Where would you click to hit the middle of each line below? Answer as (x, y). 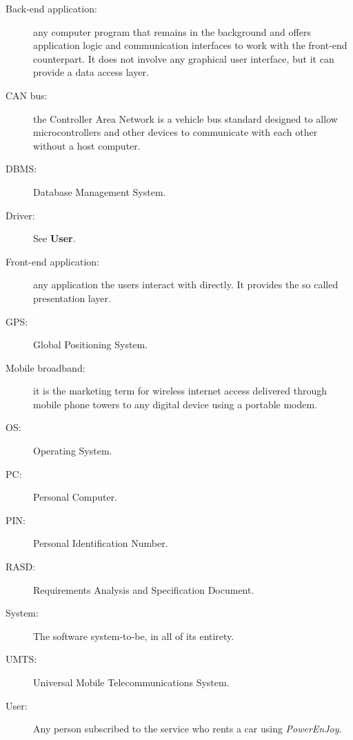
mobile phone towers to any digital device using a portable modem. (175, 404)
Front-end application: (52, 261)
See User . (54, 238)
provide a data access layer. (91, 72)
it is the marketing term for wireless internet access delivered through (180, 391)
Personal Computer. (75, 497)
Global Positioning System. (91, 344)
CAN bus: (27, 95)
